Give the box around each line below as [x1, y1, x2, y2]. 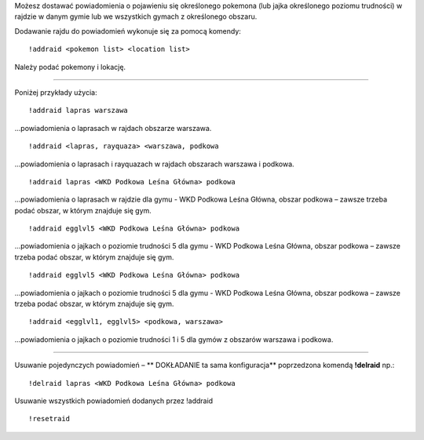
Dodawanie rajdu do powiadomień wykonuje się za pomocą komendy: [14, 26, 241, 35]
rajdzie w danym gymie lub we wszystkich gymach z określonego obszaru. [14, 12, 258, 21]
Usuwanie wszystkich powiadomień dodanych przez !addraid [14, 396, 214, 405]
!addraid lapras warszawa [28, 106, 129, 115]
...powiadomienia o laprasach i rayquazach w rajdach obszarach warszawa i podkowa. [14, 159, 294, 169]
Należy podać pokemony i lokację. [14, 62, 126, 71]
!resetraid [28, 414, 71, 424]
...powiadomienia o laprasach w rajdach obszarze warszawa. [14, 123, 212, 133]
